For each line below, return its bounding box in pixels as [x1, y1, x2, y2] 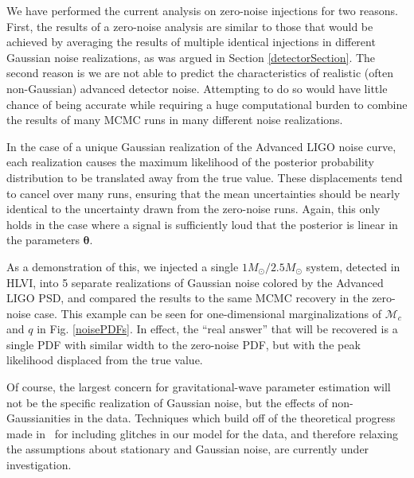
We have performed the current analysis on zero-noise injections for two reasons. [6, 2, 398, 18]
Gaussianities [6, 410, 71, 426]
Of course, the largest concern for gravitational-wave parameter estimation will [6, 379, 391, 395]
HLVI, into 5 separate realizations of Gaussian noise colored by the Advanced [6, 274, 384, 290]
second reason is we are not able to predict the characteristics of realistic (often [6, 64, 393, 81]
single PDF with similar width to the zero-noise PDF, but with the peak [6, 336, 361, 352]
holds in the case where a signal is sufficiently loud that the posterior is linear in [6, 216, 398, 232]
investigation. [6, 457, 72, 473]
